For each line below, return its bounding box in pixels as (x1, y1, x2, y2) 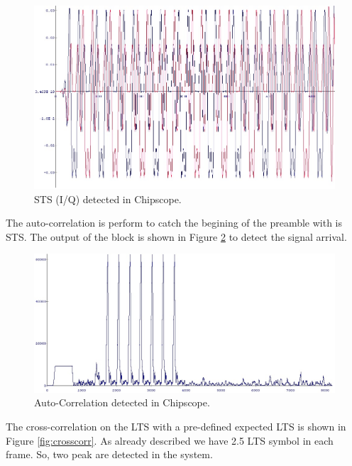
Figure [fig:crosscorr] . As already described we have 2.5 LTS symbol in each (6, 433, 334, 448)
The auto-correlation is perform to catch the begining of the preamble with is (6, 215, 343, 230)
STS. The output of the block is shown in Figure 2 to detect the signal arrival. (6, 229, 347, 244)
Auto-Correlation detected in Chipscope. (34, 395, 210, 410)
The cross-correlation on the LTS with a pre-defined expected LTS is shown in (6, 418, 346, 433)
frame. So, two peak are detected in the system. (6, 447, 213, 462)
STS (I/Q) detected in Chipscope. (34, 191, 182, 206)
